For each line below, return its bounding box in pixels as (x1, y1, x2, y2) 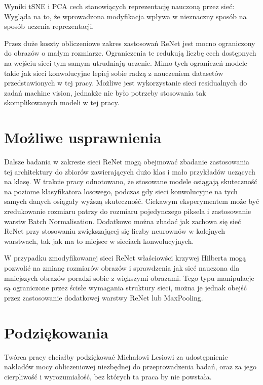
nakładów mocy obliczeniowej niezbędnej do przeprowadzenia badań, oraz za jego (4, 361, 256, 372)
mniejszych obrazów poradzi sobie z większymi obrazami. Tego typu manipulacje (4, 272, 254, 283)
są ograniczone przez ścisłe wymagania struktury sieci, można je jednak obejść (4, 282, 247, 293)
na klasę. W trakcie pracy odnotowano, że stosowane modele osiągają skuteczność (4, 176, 257, 187)
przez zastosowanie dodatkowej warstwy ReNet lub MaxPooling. (4, 292, 203, 303)
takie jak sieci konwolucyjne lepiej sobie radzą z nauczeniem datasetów (4, 67, 223, 78)
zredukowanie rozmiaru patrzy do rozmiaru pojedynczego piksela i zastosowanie (4, 206, 251, 217)
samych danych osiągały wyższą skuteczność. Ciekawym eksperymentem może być (4, 196, 259, 206)
